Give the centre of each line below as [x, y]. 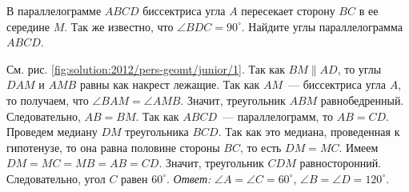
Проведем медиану [52, 132]
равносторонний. [341, 163]
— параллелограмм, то [278, 116]
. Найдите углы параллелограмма [322, 26]
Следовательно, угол [56, 178]
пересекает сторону [288, 10]
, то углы [359, 68]
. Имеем [359, 147]
